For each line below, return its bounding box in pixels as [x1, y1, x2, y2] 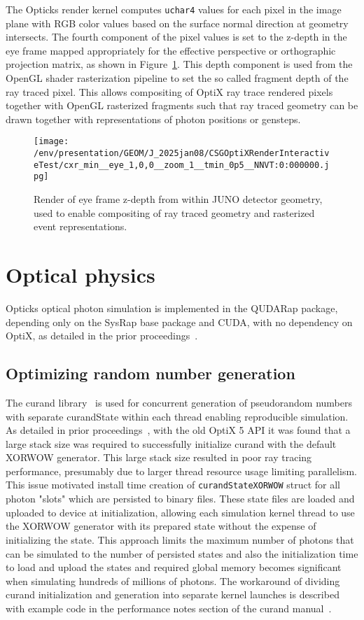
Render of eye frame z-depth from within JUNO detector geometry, [34, 192, 323, 206]
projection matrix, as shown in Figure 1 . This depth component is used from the [6, 57, 353, 71]
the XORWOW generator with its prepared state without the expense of [6, 519, 316, 533]
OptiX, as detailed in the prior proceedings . [6, 328, 198, 343]
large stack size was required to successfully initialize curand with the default [6, 436, 337, 451]
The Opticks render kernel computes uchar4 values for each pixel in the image [6, 2, 342, 16]
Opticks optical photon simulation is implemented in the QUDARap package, [6, 300, 338, 315]
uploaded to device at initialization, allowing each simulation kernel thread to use [6, 505, 355, 519]
